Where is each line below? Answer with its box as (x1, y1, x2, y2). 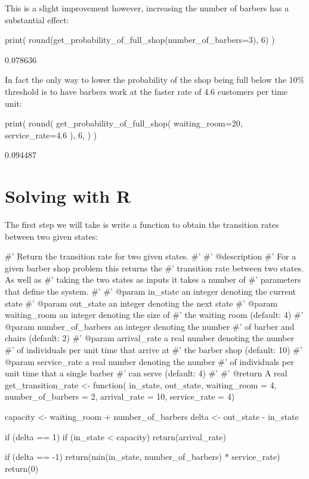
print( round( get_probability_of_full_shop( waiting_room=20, (5, 117, 243, 129)
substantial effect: (5, 13, 69, 26)
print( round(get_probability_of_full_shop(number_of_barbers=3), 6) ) (5, 33, 275, 46)
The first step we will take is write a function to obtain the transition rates (5, 218, 279, 231)
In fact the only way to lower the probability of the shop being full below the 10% (5, 73, 305, 86)
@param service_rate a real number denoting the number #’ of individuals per (5, 355, 294, 367)
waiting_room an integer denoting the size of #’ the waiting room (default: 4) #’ (5, 308, 304, 321)
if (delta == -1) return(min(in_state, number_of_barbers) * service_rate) (5, 450, 280, 463)
